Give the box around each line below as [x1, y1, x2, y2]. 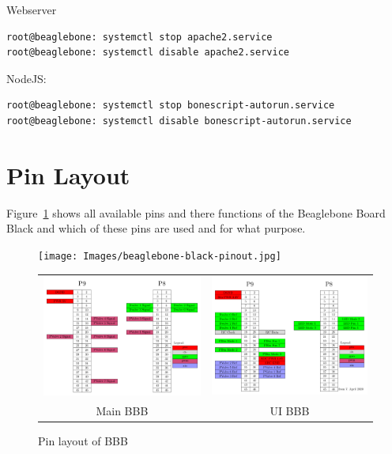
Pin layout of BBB [38, 432, 128, 448]
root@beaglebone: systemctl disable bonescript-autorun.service [6, 115, 352, 127]
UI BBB [269, 402, 310, 418]
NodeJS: [6, 70, 47, 86]
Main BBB [96, 402, 149, 418]
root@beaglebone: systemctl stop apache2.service [6, 31, 273, 43]
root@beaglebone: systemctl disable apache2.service [6, 47, 289, 59]
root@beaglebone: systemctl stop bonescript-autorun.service [6, 100, 335, 112]
